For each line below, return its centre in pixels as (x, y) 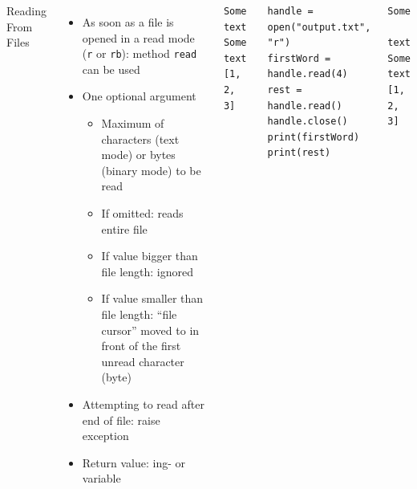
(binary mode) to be (151, 170)
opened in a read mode (138, 37)
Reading (26, 10)
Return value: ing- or (134, 462)
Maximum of (133, 123)
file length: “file (139, 314)
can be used (111, 69)
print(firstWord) (314, 137)
